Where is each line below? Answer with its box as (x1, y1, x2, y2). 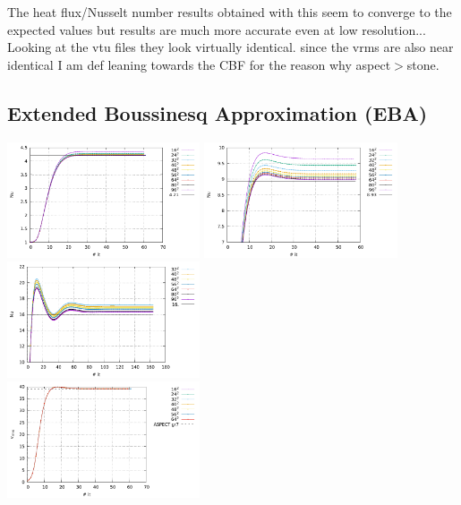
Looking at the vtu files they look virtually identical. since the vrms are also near (7, 38, 454, 56)
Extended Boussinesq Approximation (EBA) (7, 98, 428, 126)
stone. (406, 55, 440, 73)
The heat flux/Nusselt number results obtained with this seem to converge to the (7, 3, 452, 21)
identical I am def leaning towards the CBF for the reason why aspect (7, 55, 391, 73)
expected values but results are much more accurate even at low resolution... (7, 20, 426, 39)
